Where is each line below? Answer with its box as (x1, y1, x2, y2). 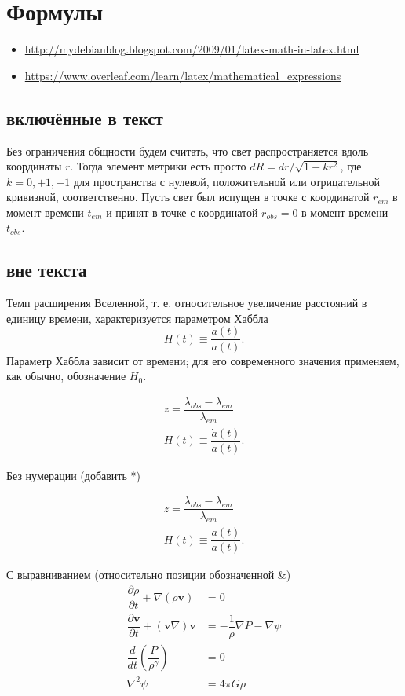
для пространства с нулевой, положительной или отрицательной (73, 173, 381, 189)
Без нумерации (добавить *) (6, 467, 140, 483)
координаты (6, 158, 62, 174)
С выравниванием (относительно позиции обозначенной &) (6, 566, 291, 583)
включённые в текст (6, 105, 163, 130)
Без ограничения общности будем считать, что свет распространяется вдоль (6, 142, 369, 159)
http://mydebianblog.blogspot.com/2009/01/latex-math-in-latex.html (24, 41, 359, 57)
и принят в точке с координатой (106, 203, 258, 220)
